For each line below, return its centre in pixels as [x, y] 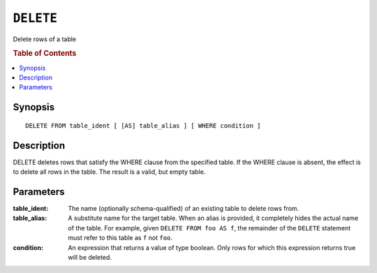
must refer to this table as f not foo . [120, 238]
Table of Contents [45, 54]
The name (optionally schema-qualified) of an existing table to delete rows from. [184, 208]
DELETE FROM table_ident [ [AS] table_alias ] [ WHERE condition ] [143, 125]
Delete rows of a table [45, 39]
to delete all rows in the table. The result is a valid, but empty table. [109, 172]
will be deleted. [90, 257]
